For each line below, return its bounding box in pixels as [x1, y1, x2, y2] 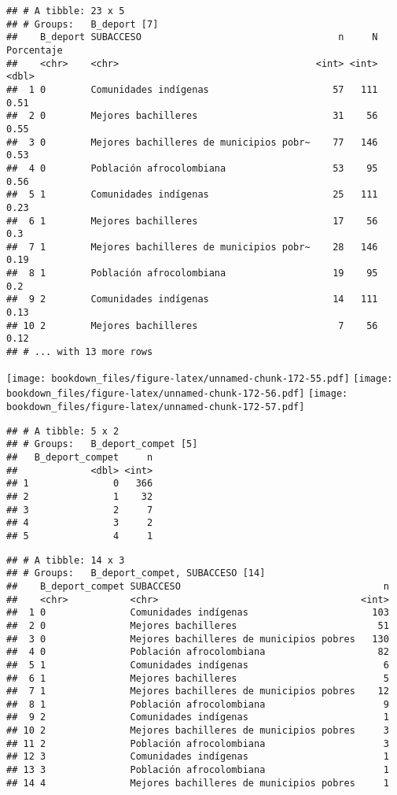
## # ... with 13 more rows [6, 346, 153, 358]
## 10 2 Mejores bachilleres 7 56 [6, 320, 378, 331]
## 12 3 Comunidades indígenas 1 [6, 751, 389, 763]
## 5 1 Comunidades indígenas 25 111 [6, 189, 378, 201]
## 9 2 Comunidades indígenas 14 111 [6, 294, 378, 305]
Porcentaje [6, 44, 63, 56]
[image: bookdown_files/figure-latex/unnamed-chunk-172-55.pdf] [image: [6, 372, 393, 384]
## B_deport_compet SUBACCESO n [6, 580, 389, 592]
